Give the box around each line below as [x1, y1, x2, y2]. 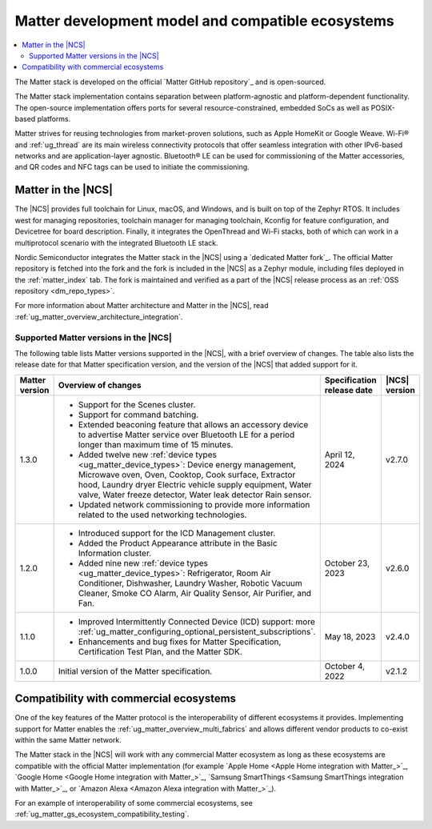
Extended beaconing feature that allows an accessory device [78, 419, 309, 430]
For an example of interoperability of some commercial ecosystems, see [14, 799, 254, 808]
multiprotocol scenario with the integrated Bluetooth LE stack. [14, 238, 219, 247]
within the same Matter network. [14, 735, 122, 745]
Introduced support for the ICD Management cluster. [78, 527, 276, 539]
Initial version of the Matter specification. [58, 665, 213, 676]
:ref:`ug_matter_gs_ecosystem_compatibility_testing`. [14, 809, 190, 819]
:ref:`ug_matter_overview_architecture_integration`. [14, 312, 183, 322]
